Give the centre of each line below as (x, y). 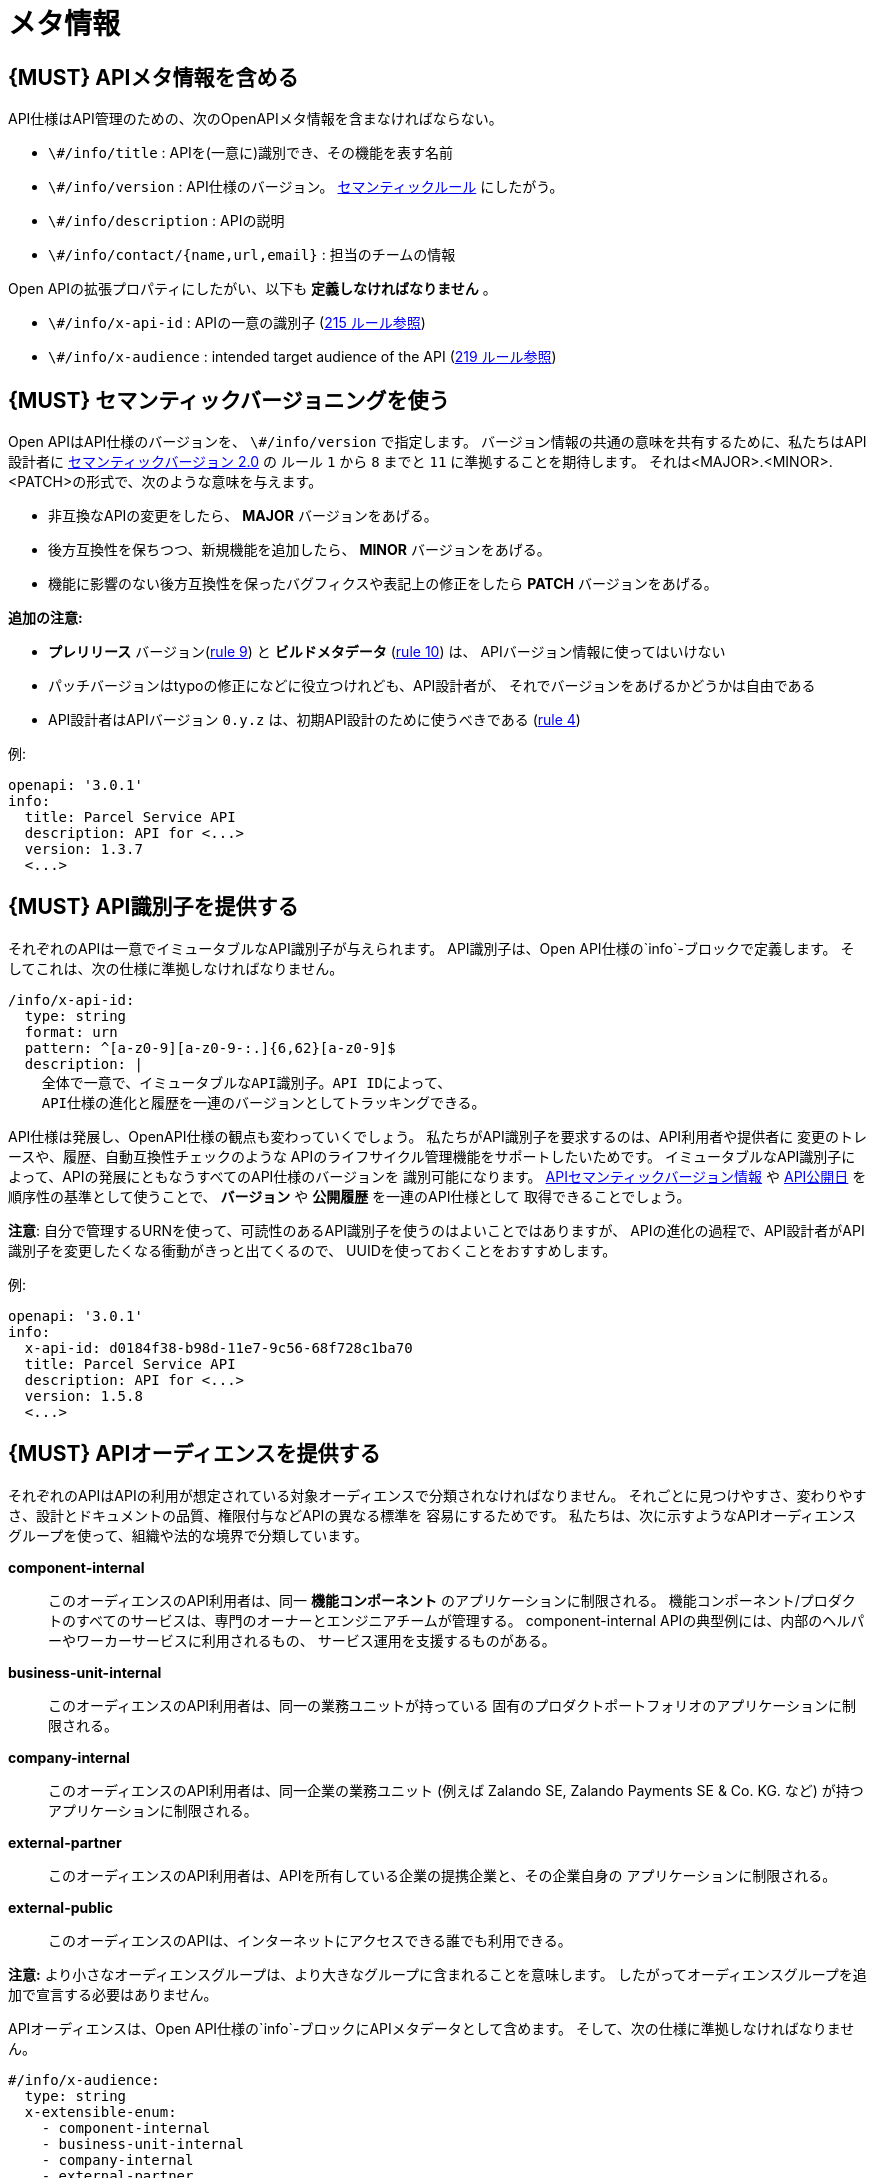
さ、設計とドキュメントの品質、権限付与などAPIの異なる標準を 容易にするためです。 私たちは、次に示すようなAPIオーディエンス (432, 1515)
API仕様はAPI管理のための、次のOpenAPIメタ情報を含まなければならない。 (255, 119)
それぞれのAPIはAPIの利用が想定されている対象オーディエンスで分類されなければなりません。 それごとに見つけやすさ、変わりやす (437, 1495)
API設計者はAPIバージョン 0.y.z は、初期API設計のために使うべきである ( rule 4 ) (314, 720)
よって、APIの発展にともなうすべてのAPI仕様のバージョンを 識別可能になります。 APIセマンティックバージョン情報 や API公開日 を (437, 1176)
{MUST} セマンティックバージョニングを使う (229, 400)
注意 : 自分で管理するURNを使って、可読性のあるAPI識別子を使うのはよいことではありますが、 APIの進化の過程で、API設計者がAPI (436, 1230)
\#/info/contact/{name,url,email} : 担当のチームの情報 (252, 255)
